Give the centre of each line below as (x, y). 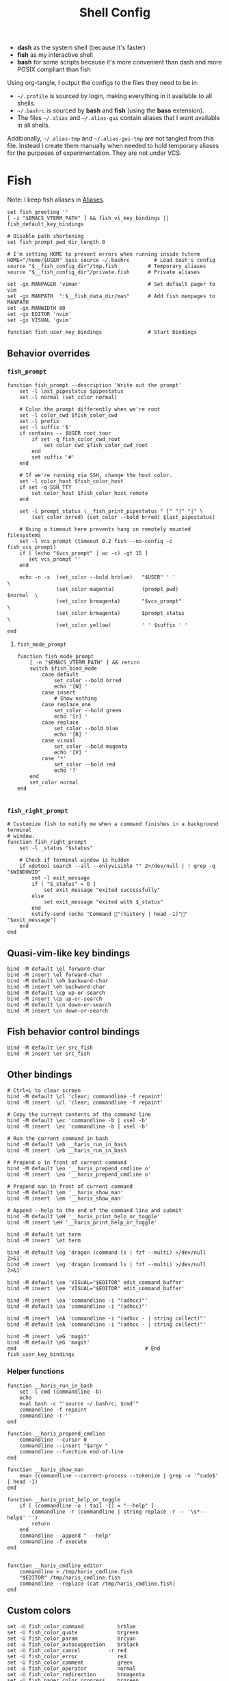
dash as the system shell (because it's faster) (81, 48)
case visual (59, 740)
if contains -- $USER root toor (65, 433)
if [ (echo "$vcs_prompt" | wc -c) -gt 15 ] (84, 553)
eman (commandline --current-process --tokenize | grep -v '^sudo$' (119, 1475)
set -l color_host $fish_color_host (72, 481)
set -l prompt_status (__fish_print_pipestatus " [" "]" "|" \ (111, 511)
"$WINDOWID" (24, 872)
